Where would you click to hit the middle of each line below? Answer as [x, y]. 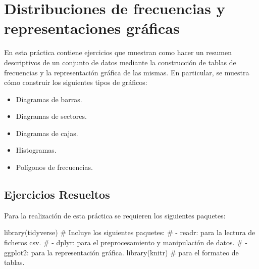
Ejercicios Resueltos [57, 194]
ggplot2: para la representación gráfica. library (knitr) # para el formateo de [121, 252]
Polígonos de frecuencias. [54, 167]
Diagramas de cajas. [47, 133]
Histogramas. [36, 150]
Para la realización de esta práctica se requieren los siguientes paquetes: [115, 215]
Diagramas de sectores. [51, 116]
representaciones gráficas [92, 28]
